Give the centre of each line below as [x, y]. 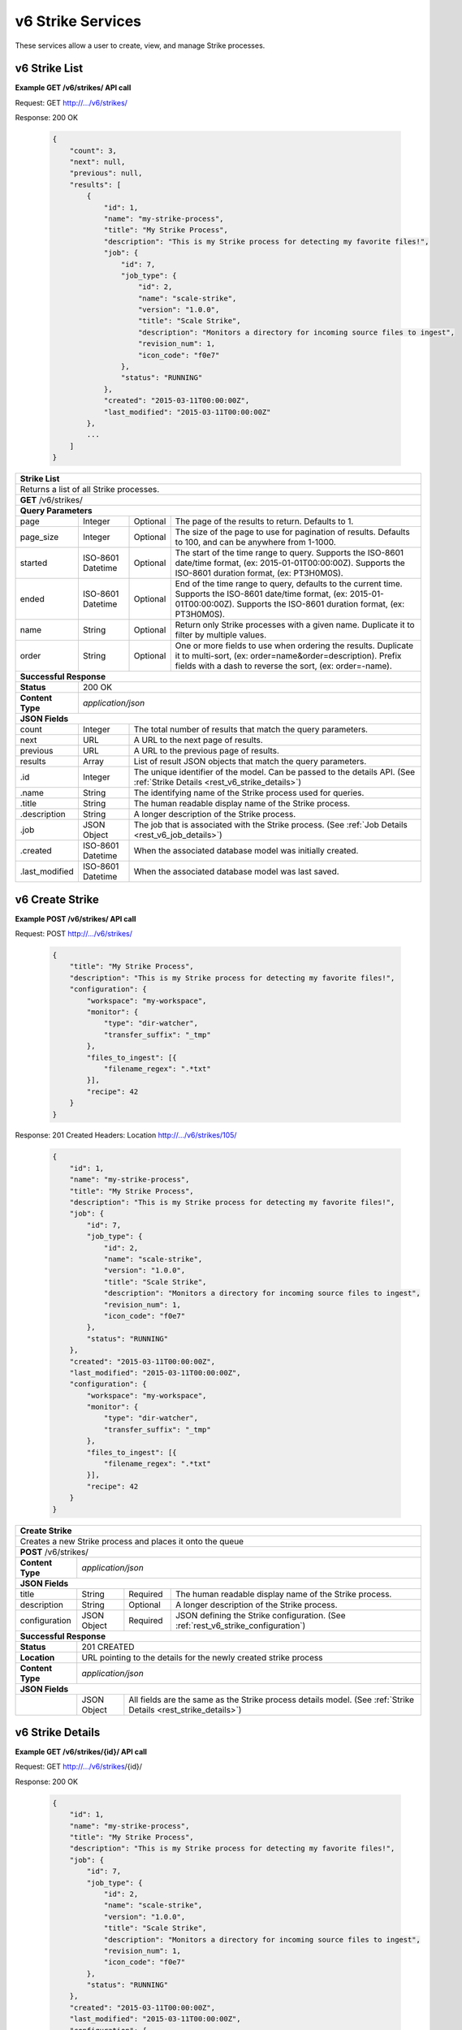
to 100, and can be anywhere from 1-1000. [255, 542]
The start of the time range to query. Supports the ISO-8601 [289, 553]
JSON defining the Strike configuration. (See [260, 1615]
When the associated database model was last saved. [237, 871]
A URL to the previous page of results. [207, 751]
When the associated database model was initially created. [246, 851]
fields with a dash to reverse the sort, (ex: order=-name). [284, 666]
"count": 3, [93, 151]
